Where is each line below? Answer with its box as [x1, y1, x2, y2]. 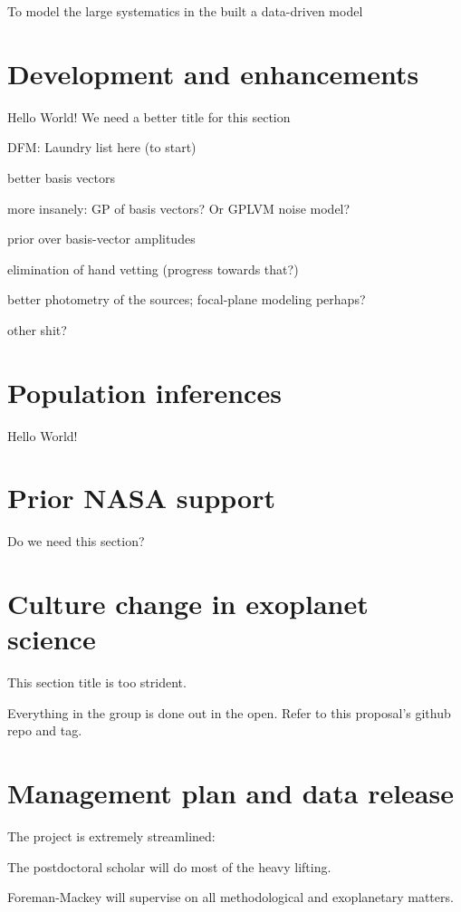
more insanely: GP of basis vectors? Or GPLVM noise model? [7, 198, 351, 217]
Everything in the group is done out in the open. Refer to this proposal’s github [7, 703, 451, 722]
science [7, 620, 96, 658]
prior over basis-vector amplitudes [7, 229, 196, 248]
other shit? [7, 320, 67, 339]
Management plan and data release [7, 774, 454, 811]
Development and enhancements [7, 54, 419, 91]
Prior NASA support [7, 479, 275, 516]
